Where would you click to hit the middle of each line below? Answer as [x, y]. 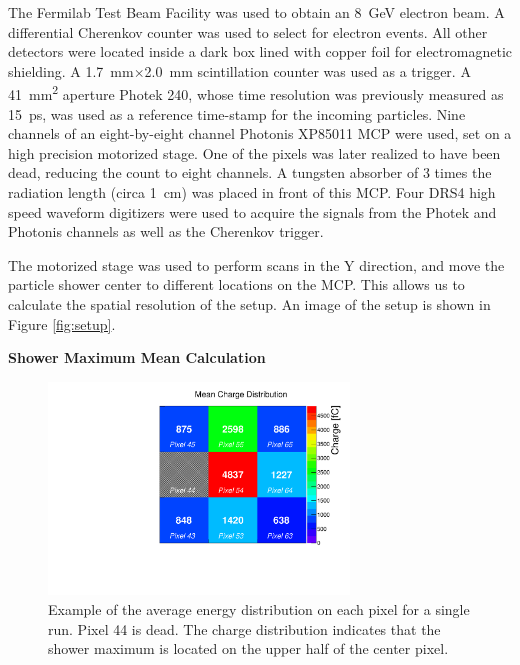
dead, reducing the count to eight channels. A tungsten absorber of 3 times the [250, 172]
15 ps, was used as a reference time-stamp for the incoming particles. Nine [237, 113]
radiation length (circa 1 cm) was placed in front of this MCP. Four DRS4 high [252, 192]
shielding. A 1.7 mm [71, 70]
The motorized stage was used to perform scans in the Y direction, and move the [256, 264]
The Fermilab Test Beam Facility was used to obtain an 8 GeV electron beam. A [256, 12]
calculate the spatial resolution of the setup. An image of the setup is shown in [249, 303]
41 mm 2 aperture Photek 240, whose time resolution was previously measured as [256, 93]
